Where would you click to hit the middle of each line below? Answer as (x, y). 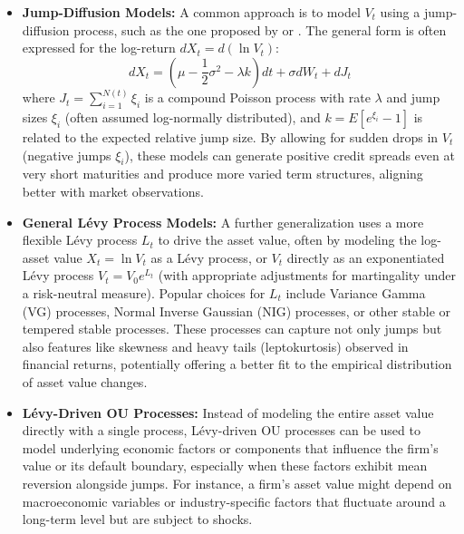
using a (400, 12)
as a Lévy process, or (209, 257)
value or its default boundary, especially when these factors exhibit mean (225, 466)
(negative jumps (67, 155)
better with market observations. (113, 191)
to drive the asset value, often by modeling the (287, 240)
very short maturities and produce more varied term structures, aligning (222, 174)
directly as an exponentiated (366, 257)
